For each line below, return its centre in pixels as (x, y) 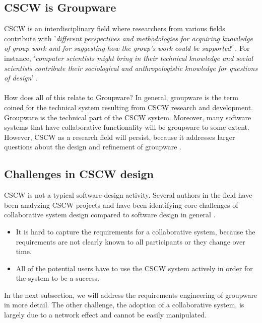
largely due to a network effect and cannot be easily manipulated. (105, 315)
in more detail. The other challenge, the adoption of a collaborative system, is (124, 305)
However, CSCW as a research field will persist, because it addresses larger (120, 137)
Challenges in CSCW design (79, 174)
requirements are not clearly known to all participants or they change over (130, 241)
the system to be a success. (58, 278)
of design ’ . (21, 78)
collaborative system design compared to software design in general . (110, 215)
